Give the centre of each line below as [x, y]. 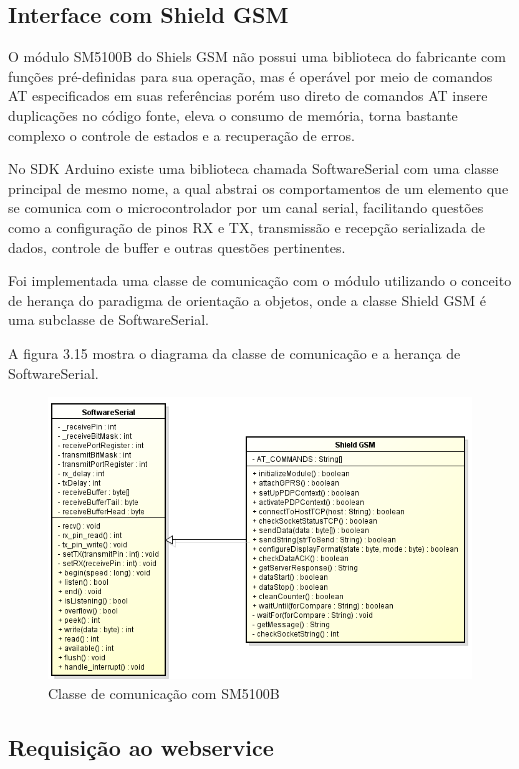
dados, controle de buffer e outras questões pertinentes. [177, 246]
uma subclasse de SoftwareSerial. [108, 319]
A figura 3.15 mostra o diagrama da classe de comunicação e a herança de [234, 352]
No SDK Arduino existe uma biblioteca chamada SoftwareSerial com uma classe [253, 168]
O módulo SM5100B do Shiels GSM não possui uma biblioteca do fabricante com [257, 56]
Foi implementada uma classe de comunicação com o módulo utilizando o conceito [260, 280]
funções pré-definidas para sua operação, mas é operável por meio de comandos [250, 75]
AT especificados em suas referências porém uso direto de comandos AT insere [248, 95]
